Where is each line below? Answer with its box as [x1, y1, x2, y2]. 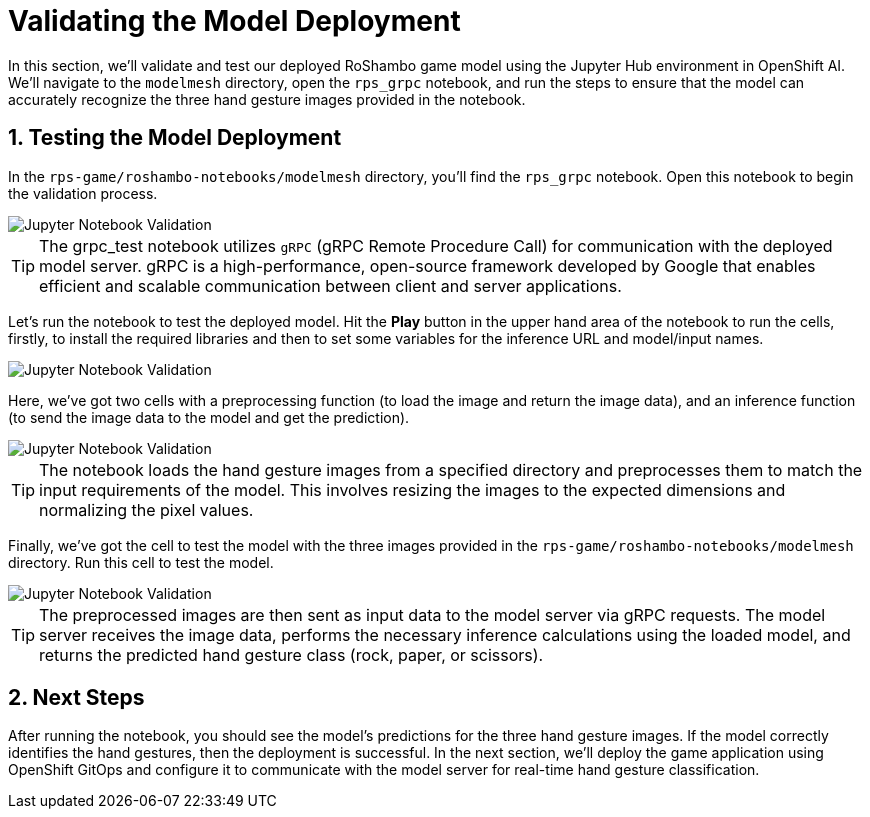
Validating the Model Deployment [8, 4, 461, 38]
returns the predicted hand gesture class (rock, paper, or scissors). [39, 644, 544, 665]
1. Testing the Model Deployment [8, 125, 342, 151]
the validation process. [8, 184, 158, 202]
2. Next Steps [8, 685, 145, 711]
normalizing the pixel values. [39, 499, 254, 520]
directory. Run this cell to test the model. [8, 553, 274, 571]
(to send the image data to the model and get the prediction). [8, 408, 410, 426]
